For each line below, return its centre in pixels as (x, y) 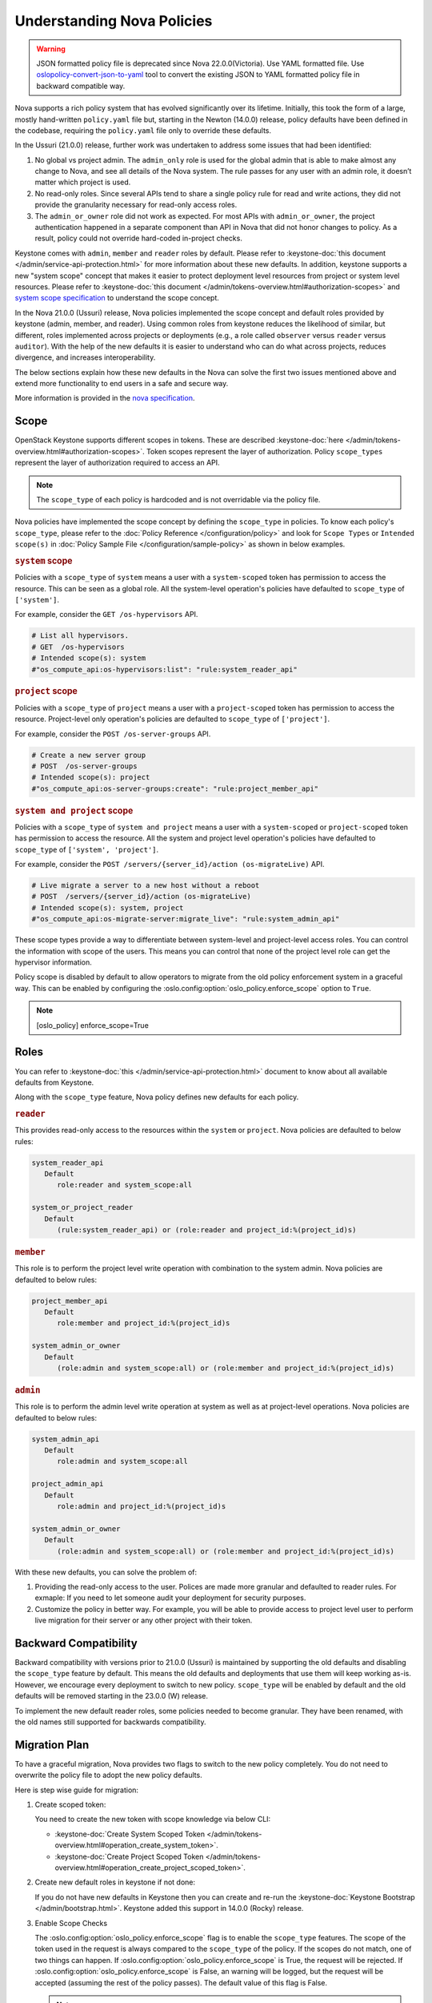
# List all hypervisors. (80, 636)
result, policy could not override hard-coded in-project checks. (139, 238)
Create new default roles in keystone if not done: (115, 1882)
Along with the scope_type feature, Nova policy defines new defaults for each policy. (157, 1097)
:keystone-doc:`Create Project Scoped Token (129, 1856)
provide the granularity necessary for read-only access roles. (136, 205)
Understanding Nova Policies (114, 21)
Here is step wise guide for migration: (77, 1790)
